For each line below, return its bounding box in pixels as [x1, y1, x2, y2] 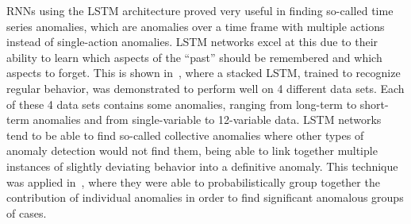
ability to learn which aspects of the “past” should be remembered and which [6, 48, 382, 65]
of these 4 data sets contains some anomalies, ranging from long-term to [6, 95, 357, 112]
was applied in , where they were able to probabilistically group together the [6, 173, 380, 190]
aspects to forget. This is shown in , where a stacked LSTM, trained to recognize [6, 64, 401, 81]
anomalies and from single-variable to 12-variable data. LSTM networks [33, 111, 382, 128]
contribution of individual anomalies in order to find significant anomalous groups [6, 189, 404, 206]
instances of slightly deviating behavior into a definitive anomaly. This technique [6, 157, 398, 174]
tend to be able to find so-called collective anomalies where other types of [6, 126, 364, 143]
